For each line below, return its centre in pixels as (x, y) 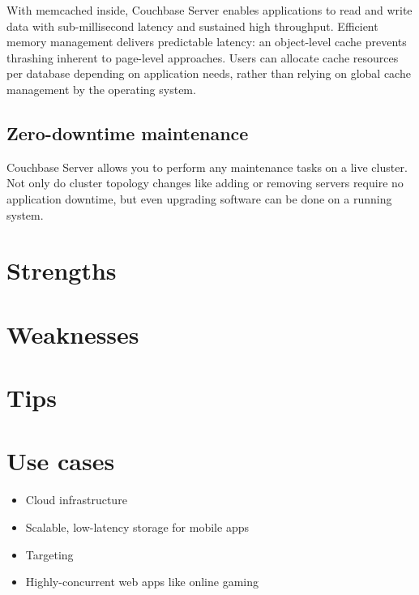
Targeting (49, 554)
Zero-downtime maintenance (128, 133)
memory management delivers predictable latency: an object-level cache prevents (207, 42)
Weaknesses (73, 334)
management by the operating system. (101, 89)
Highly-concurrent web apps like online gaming (142, 582)
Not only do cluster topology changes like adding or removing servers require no (205, 183)
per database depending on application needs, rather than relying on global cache (209, 73)
